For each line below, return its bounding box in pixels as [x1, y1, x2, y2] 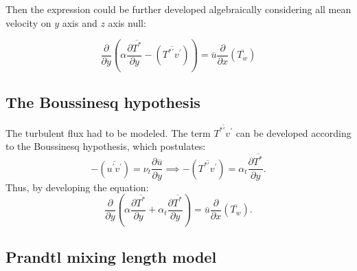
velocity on [5, 15, 51, 30]
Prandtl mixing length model [5, 246, 217, 267]
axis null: [108, 15, 146, 30]
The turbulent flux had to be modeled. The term [5, 125, 211, 140]
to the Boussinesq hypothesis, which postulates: [5, 139, 206, 153]
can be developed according [235, 125, 352, 140]
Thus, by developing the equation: [5, 180, 149, 194]
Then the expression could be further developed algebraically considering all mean [5, 2, 352, 16]
